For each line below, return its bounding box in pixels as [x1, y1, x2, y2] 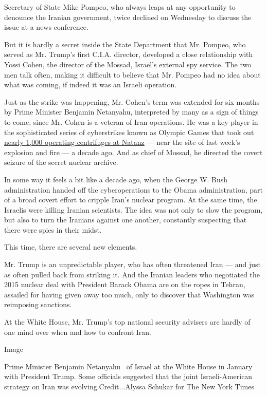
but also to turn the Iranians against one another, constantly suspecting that [4, 214, 247, 225]
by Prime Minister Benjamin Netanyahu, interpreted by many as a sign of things [4, 106, 259, 117]
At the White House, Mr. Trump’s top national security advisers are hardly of [4, 316, 251, 327]
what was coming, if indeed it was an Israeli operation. [4, 79, 177, 90]
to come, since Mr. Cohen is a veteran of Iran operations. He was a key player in [4, 116, 258, 127]
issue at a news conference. [4, 22, 88, 32]
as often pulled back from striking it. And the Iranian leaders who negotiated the [4, 269, 260, 279]
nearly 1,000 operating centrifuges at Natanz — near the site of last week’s [4, 137, 240, 147]
